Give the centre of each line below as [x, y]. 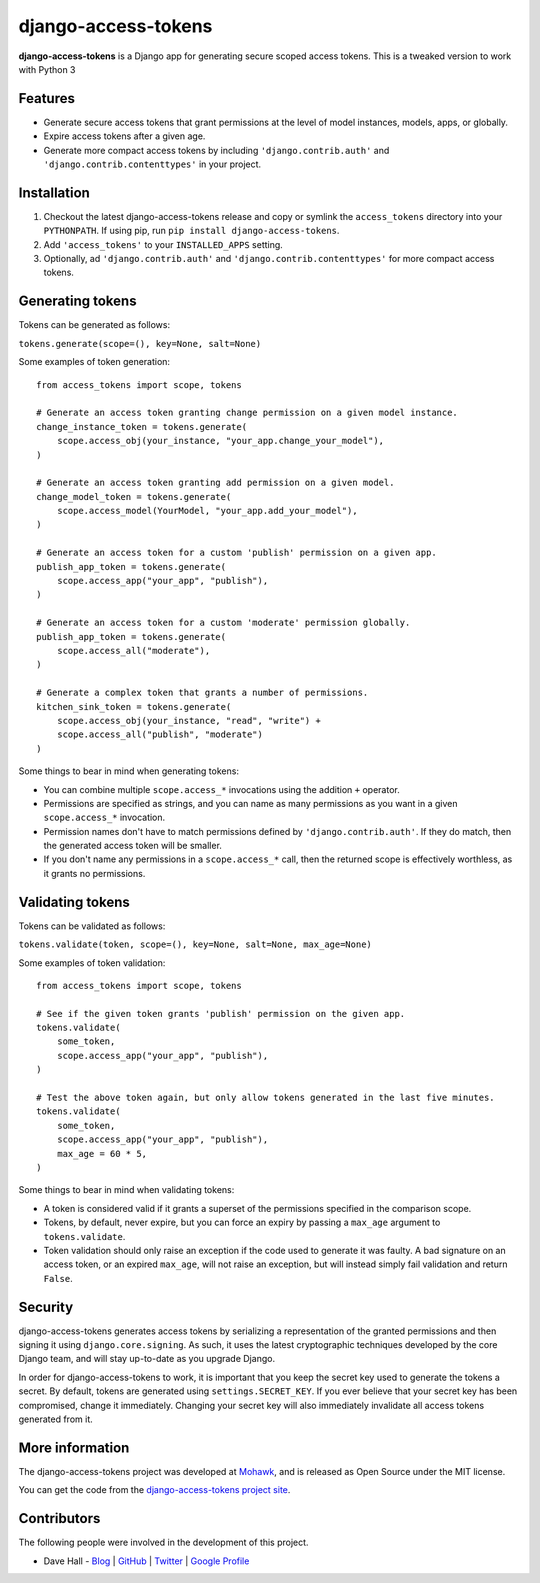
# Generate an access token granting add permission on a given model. [215, 483]
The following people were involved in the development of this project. [163, 1542]
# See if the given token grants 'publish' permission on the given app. [221, 1013]
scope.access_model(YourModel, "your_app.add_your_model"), [207, 511]
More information [74, 1447]
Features [46, 98]
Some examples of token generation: [94, 362]
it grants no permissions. [94, 873]
